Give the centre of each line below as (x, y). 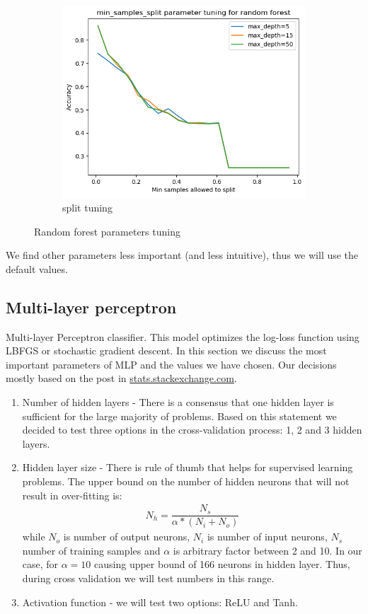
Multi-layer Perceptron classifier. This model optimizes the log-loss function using (183, 336)
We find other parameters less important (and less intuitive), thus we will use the (182, 255)
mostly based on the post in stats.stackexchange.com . (121, 378)
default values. (37, 268)
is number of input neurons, (267, 537)
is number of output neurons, (127, 537)
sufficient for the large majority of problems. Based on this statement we (179, 416)
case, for (40, 564)
